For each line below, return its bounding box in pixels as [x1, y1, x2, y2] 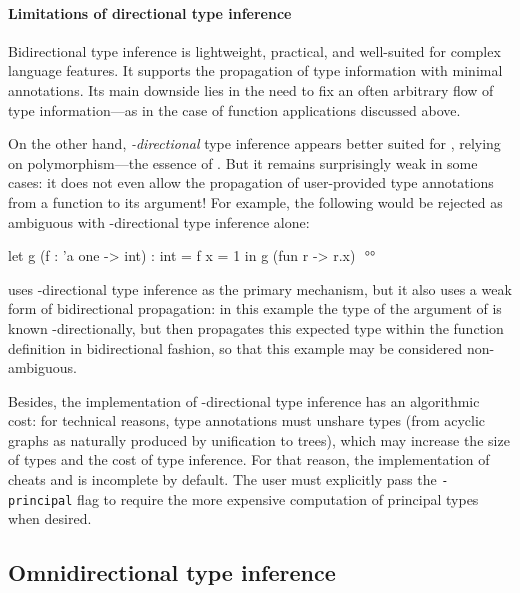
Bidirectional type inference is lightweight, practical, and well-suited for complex [8, 40, 501, 61]
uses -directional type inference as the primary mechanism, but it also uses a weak [8, 278, 512, 299]
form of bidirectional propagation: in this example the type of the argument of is [8, 298, 502, 319]
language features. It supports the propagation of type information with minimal [8, 60, 503, 81]
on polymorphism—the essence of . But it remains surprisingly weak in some [8, 152, 478, 173]
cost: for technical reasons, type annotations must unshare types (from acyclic [8, 410, 486, 431]
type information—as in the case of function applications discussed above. [8, 99, 461, 120]
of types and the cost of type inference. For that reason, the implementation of [8, 449, 490, 470]
